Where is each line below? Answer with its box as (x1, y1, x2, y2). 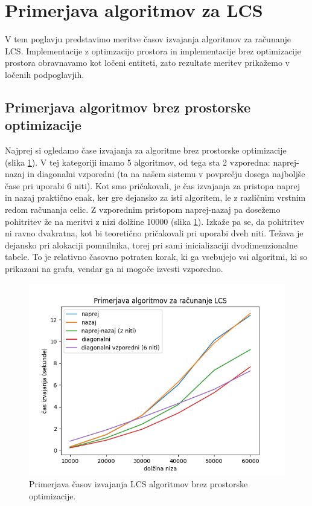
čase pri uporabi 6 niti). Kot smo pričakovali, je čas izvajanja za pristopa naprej (5, 179, 300, 192)
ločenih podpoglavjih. (5, 68, 84, 80)
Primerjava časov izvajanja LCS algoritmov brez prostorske (29, 478, 248, 490)
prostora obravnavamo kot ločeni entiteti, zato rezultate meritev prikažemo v (5, 56, 290, 69)
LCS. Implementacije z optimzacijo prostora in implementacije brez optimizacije (5, 44, 301, 57)
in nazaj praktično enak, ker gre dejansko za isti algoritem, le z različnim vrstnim (5, 191, 306, 204)
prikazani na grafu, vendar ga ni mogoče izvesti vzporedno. (5, 262, 223, 275)
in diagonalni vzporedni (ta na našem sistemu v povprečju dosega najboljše (27, 167, 305, 180)
